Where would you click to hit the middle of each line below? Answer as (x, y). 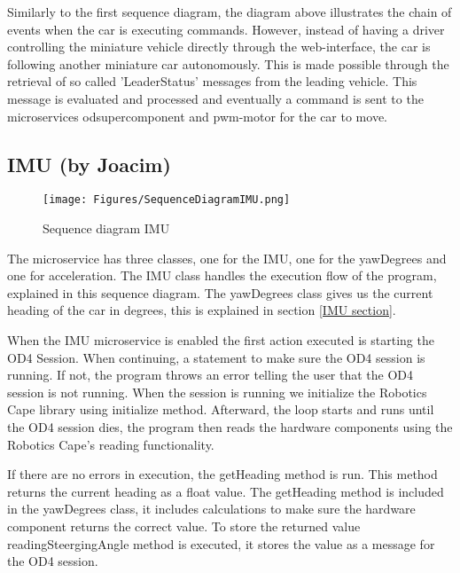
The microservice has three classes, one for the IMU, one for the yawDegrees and (227, 258)
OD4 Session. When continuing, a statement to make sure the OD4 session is (216, 357)
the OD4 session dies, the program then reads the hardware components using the (230, 426)
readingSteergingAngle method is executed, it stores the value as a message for (221, 543)
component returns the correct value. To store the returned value (184, 526)
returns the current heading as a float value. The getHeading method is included (226, 491)
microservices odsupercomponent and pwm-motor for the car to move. (197, 116)
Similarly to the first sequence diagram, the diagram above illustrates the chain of (230, 12)
